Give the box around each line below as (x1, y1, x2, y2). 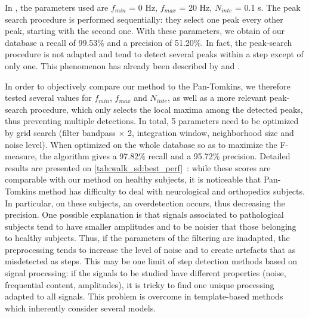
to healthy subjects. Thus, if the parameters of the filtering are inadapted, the (5, 231, 290, 244)
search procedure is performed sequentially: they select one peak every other (5, 13, 283, 25)
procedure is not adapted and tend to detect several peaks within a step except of (5, 48, 304, 60)
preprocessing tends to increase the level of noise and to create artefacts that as (5, 243, 296, 255)
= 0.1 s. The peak (234, 1, 301, 13)
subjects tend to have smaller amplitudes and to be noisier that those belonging (5, 220, 296, 232)
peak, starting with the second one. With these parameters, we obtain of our (5, 24, 285, 37)
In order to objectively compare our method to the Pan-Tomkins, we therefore (5, 79, 291, 92)
